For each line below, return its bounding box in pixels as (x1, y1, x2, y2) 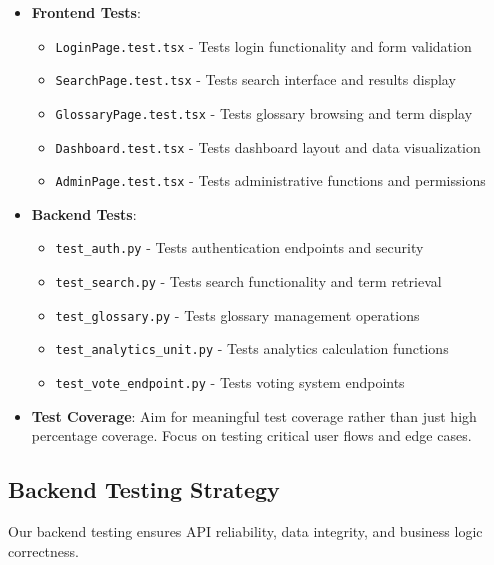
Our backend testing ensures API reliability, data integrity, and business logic (8, 521, 483, 542)
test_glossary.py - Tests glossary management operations (55, 304, 420, 325)
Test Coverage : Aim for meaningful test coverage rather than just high (31, 405, 477, 426)
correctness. (8, 540, 79, 561)
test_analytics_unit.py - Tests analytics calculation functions (55, 338, 449, 359)
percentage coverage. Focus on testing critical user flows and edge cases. (31, 425, 472, 446)
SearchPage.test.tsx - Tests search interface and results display (55, 69, 456, 90)
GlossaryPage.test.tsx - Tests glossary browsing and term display (55, 102, 473, 123)
